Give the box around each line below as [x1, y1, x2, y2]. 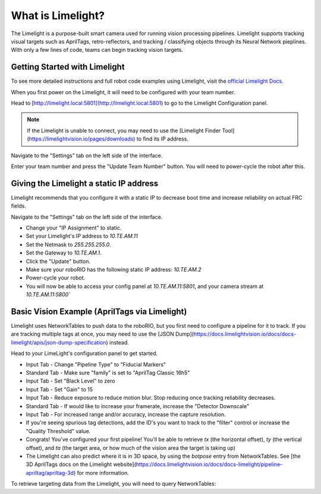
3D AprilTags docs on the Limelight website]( [26, 461, 137, 468]
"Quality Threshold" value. [26, 427, 91, 434]
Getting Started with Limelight [11, 62, 125, 72]
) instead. [106, 338, 129, 346]
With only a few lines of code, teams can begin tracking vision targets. [11, 46, 184, 54]
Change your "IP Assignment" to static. [26, 224, 122, 232]
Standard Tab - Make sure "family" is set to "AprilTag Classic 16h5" [26, 369, 190, 377]
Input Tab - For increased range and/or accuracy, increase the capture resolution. [26, 411, 226, 418]
